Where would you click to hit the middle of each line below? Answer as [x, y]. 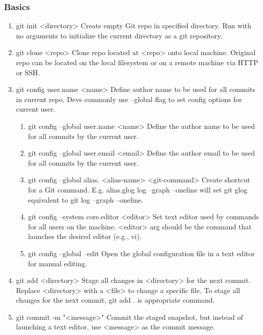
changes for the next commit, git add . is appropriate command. [115, 300]
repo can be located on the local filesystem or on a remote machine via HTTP [137, 62]
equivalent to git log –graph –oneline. [86, 199]
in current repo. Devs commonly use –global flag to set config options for [129, 99]
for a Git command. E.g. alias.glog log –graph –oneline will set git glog [138, 189]
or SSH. [28, 72]
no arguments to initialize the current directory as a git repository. [119, 35]
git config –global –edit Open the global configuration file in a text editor [141, 253]
